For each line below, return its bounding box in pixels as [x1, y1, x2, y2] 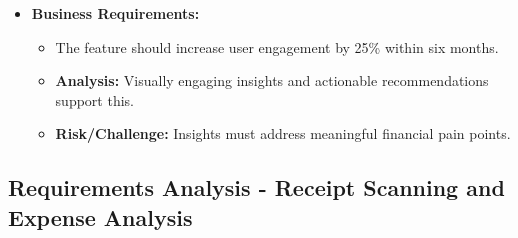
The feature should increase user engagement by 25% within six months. [55, 36, 499, 57]
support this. [55, 89, 134, 110]
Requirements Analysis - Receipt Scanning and [8, 172, 505, 203]
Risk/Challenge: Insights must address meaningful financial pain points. [55, 123, 511, 144]
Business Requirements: [31, 3, 200, 23]
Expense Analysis [8, 201, 193, 232]
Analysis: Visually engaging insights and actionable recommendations [55, 70, 489, 91]
